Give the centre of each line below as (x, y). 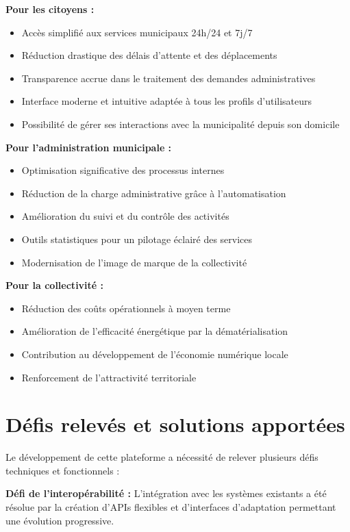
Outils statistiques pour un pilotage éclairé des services (137, 239)
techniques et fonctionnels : (63, 470)
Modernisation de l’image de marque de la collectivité (134, 262)
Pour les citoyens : (50, 9)
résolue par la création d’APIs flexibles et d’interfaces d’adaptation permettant (171, 507)
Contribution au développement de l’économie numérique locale (155, 354)
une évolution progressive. (60, 520)
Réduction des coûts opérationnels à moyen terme (126, 308)
